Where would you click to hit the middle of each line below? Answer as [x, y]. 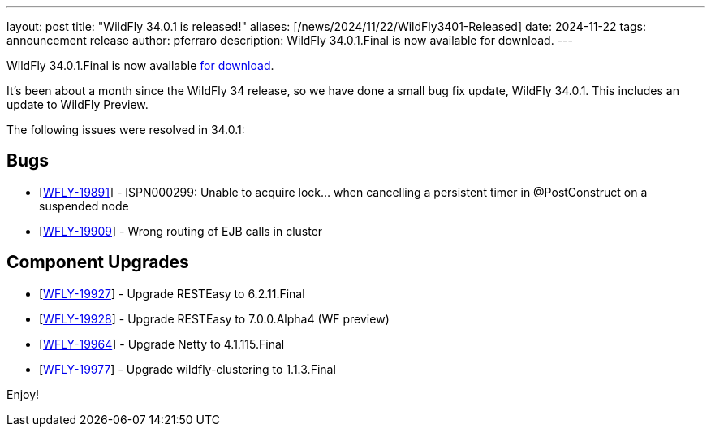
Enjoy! [23, 394]
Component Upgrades [98, 262]
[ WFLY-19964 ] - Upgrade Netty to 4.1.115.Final [162, 344]
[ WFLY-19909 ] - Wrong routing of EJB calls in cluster [181, 231]
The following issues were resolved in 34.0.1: [126, 130]
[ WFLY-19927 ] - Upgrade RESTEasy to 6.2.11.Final [172, 293]
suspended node [84, 206]
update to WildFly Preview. [78, 104]
